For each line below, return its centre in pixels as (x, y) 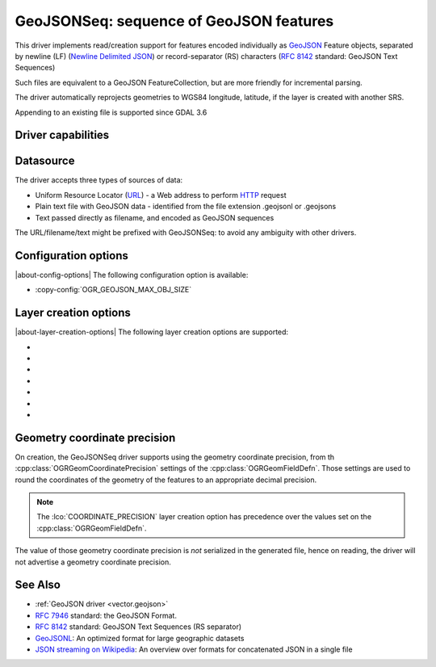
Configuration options (72, 256)
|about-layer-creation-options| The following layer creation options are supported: (152, 332)
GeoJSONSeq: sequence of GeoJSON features (174, 21)
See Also (38, 585)
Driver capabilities (62, 135)
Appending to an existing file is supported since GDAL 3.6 (111, 112)
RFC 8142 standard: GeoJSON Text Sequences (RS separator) (138, 627)
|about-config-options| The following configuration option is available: (132, 275)
